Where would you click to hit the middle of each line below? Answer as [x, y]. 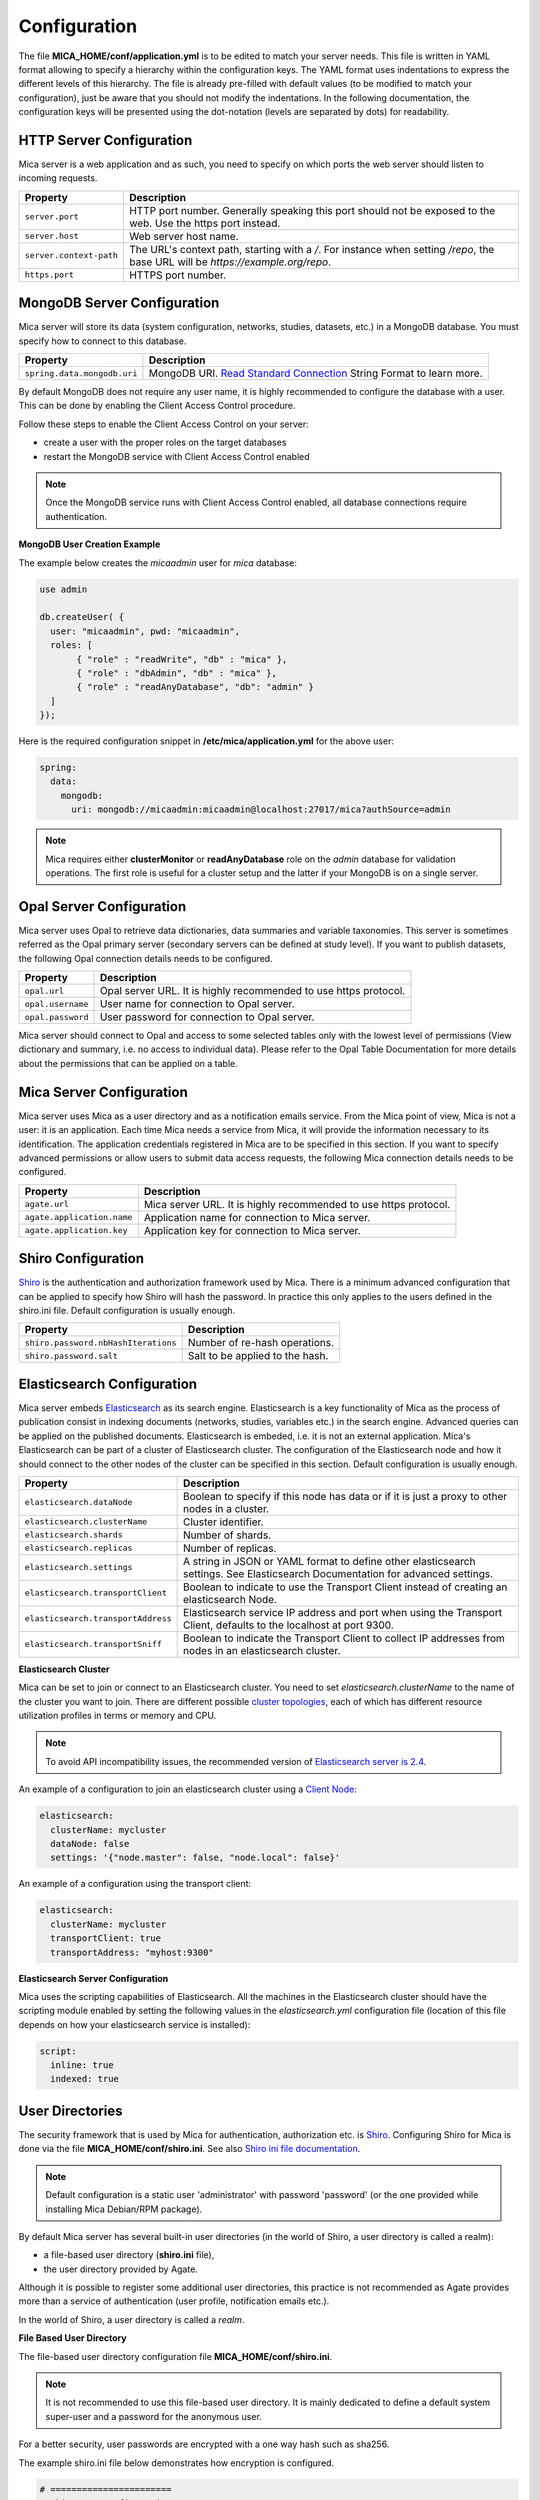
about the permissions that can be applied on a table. [128, 1063]
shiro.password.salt [71, 1355]
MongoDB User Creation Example [89, 544]
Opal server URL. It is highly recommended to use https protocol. [252, 991]
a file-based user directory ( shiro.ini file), [129, 2255]
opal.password [56, 1016]
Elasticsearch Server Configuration [93, 1978]
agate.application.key [76, 1230]
